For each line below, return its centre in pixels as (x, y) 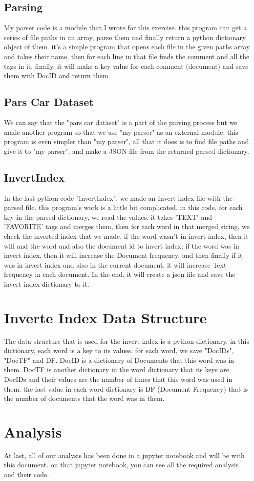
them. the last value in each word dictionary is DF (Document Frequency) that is (126, 388)
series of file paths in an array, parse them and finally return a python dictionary (125, 37)
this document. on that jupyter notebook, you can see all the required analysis (121, 465)
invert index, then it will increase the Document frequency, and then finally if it (123, 255)
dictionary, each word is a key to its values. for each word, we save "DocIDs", (119, 350)
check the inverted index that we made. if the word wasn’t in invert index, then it (126, 236)
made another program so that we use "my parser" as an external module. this (121, 132)
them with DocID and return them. (57, 75)
